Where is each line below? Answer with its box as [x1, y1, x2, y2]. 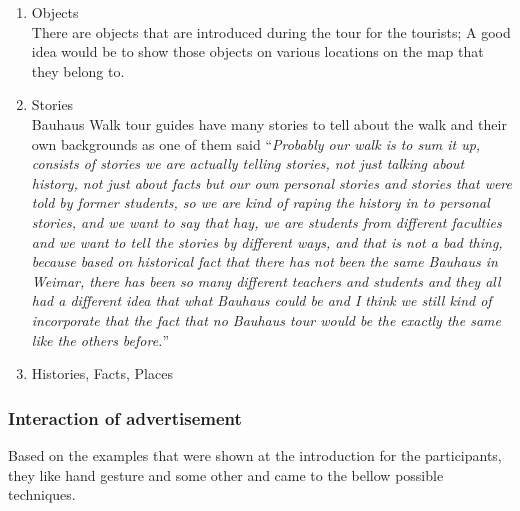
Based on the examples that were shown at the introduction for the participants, [8, 444, 502, 465]
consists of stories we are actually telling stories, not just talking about [31, 153, 465, 174]
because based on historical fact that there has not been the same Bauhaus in [31, 251, 498, 272]
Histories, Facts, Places [31, 363, 173, 384]
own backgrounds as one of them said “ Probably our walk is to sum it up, [31, 133, 481, 154]
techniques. [8, 484, 76, 505]
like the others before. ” [31, 329, 170, 350]
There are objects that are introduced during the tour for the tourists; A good [31, 21, 511, 42]
